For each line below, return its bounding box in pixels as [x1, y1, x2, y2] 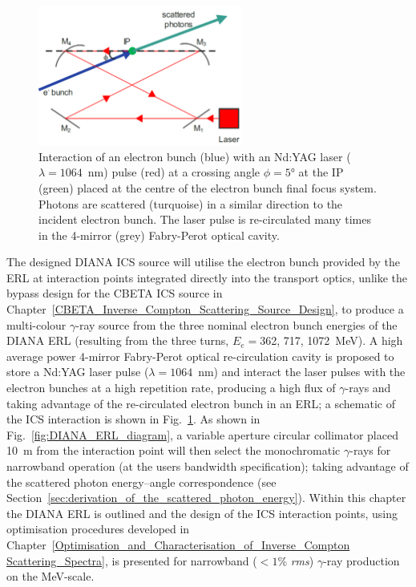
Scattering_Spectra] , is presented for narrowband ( [6, 552, 257, 569]
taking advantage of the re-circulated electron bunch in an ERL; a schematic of [6, 395, 395, 411]
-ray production [323, 552, 400, 569]
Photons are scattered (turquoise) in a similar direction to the [38, 195, 343, 212]
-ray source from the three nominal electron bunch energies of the [75, 316, 398, 333]
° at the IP [290, 164, 344, 180]
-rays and [345, 379, 391, 396]
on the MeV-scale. [6, 568, 95, 585]
